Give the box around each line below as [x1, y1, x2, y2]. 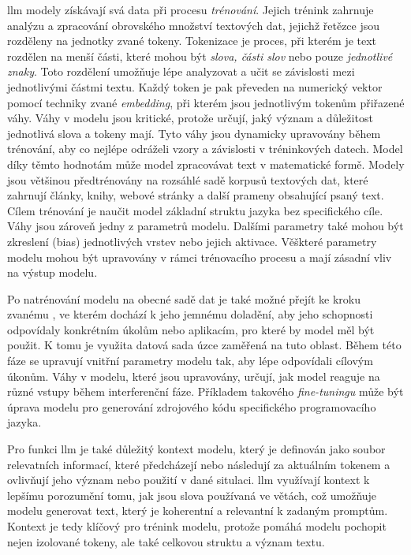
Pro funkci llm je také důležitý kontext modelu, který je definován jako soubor [7, 441, 386, 457]
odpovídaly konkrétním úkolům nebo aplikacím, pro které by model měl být [7, 321, 375, 337]
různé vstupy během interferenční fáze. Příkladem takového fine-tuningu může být [7, 383, 404, 400]
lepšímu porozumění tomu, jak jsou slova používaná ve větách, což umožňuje [7, 486, 377, 503]
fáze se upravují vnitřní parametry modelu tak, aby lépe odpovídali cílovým [7, 352, 373, 369]
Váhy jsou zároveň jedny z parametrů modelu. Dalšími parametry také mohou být [7, 218, 404, 234]
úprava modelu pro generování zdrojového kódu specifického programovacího [7, 398, 376, 415]
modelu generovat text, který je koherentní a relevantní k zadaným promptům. [7, 502, 388, 519]
